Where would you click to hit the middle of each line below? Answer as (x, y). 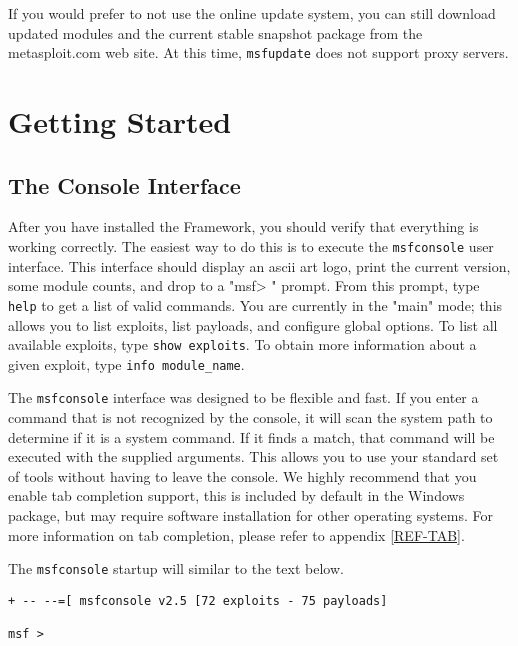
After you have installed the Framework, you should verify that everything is (243, 226)
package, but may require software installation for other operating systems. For (251, 515)
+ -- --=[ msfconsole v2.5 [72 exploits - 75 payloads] (198, 600)
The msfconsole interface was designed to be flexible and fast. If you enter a (243, 397)
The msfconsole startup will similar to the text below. (176, 568)
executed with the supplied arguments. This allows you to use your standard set (253, 456)
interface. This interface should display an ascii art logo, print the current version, (259, 265)
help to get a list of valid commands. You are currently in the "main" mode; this (255, 304)
